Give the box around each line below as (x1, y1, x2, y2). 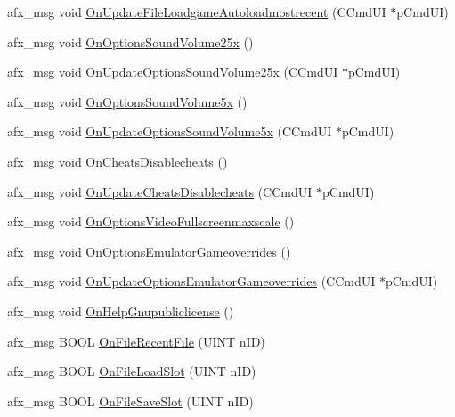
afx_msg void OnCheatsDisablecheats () (7, 151, 228, 170)
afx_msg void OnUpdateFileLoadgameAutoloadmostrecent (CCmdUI (7, 3, 386, 20)
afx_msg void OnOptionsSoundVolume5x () (7, 92, 248, 110)
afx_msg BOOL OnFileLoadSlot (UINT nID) (7, 362, 256, 380)
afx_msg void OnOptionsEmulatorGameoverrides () (7, 241, 291, 260)
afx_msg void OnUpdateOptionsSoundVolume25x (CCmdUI (7, 62, 338, 81)
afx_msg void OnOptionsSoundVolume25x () (7, 32, 254, 51)
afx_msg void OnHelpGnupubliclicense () (7, 301, 234, 320)
